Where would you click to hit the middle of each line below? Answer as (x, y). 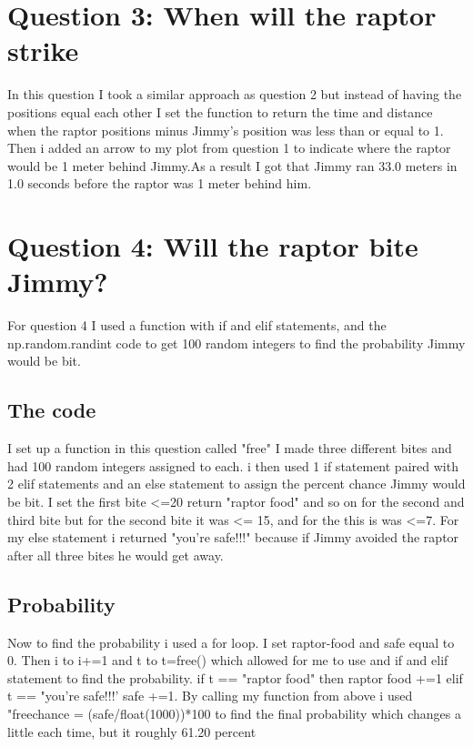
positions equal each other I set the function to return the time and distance (220, 111)
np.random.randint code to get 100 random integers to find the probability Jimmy (236, 343)
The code (52, 410)
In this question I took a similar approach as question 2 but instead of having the (235, 94)
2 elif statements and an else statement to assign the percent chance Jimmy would (236, 484)
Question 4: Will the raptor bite (213, 246)
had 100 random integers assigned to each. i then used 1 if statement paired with (233, 465)
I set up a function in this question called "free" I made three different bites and (230, 448)
